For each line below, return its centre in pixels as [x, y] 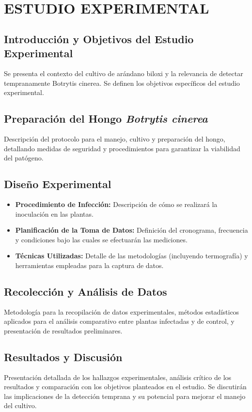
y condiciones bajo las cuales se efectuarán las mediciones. [101, 239]
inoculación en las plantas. [54, 214]
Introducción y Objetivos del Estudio [99, 39]
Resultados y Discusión [63, 357]
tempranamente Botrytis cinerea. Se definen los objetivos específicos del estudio [122, 83]
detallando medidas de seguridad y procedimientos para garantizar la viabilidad [122, 148]
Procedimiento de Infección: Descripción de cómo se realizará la [116, 204]
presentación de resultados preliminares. [63, 330]
